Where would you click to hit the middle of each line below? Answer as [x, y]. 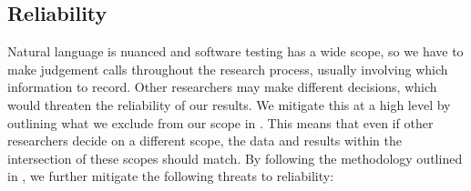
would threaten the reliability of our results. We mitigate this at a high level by [229, 104]
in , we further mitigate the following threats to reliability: [171, 176]
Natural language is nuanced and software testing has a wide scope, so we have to [235, 51]
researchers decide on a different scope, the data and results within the [205, 141]
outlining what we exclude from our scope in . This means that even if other [220, 122]
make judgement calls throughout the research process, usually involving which [228, 69]
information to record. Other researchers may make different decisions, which [222, 87]
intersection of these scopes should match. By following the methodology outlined [235, 158]
